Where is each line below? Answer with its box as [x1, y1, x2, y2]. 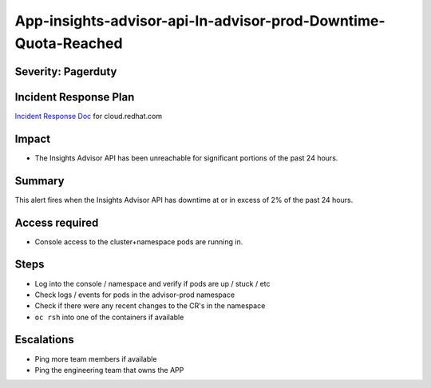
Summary [14, 174, 65, 188]
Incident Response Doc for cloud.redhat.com [14, 111, 163, 121]
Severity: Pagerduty [14, 65, 117, 78]
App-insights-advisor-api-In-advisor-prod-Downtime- [14, 12, 386, 30]
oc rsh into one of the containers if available [34, 312, 184, 322]
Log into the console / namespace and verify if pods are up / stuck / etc [34, 279, 271, 288]
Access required [14, 216, 99, 229]
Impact [14, 132, 51, 145]
